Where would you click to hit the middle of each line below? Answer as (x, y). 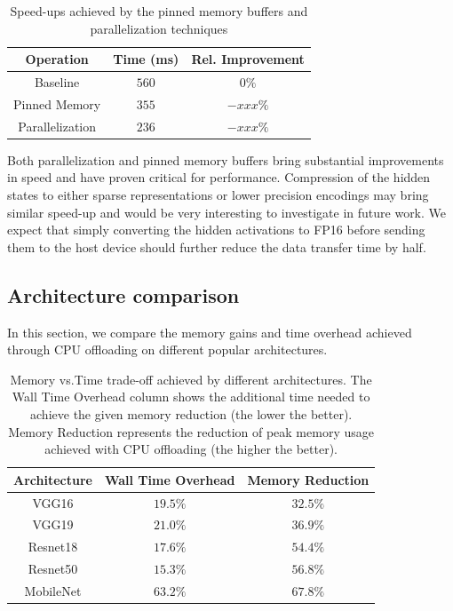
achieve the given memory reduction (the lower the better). (191, 413)
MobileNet (53, 590)
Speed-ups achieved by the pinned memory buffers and (159, 11)
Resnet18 (53, 547)
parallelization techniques (159, 28)
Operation (57, 59)
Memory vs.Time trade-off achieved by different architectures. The (191, 379)
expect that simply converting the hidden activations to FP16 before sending (216, 230)
